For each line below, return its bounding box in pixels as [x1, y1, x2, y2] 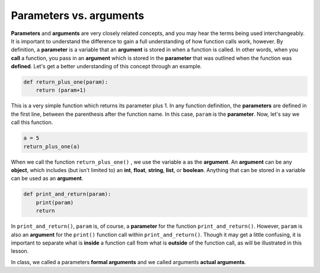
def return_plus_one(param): [23, 79, 108, 85]
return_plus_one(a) [23, 143, 80, 150]
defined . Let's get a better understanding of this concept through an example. [11, 63, 202, 70]
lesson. [11, 247, 29, 255]
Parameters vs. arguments [11, 9, 145, 22]
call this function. [11, 119, 53, 126]
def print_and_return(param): [23, 191, 111, 198]
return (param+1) [36, 87, 87, 94]
